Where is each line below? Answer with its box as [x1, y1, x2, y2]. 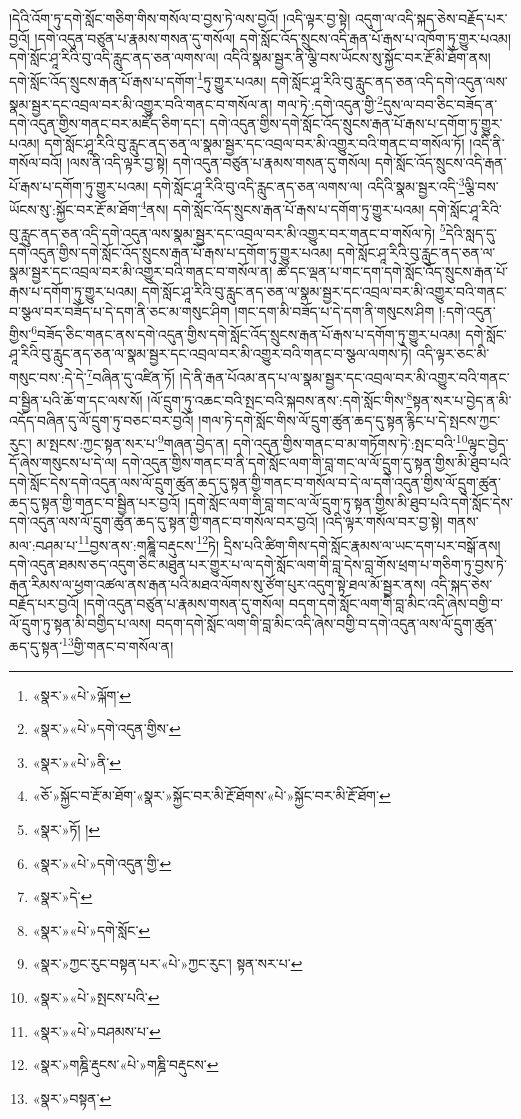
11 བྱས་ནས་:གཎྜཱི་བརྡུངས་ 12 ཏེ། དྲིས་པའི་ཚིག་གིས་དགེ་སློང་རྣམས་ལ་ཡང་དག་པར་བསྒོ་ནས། [78, 531, 501, 555]
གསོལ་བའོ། [9, 152, 63, 173]
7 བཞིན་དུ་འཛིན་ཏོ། [86, 364, 175, 387]
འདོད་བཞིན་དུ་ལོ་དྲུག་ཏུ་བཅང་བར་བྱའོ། [9, 409, 194, 430]
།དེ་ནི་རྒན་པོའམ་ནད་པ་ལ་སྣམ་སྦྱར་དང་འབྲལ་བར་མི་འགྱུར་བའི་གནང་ [179, 366, 510, 387]
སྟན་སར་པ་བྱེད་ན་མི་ [412, 389, 512, 410]
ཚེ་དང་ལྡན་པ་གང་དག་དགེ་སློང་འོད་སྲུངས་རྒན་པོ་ [277, 261, 509, 282]
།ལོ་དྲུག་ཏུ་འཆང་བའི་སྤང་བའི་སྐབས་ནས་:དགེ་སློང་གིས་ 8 [147, 387, 413, 410]
